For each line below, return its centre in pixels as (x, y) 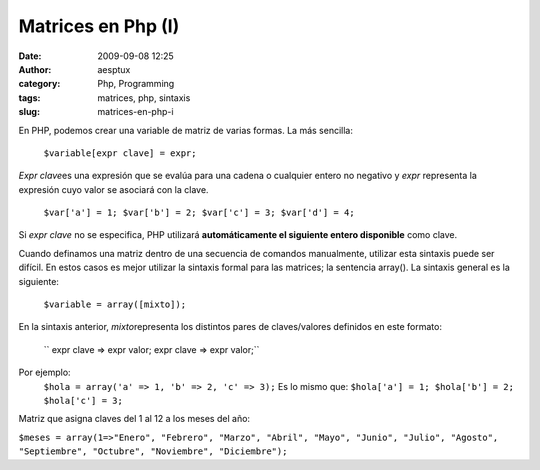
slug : (29, 112)
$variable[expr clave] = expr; (120, 153)
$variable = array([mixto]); (115, 304)
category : (39, 84)
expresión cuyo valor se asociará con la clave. (113, 189)
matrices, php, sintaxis (144, 97)
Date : (30, 56)
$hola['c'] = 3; (83, 400)
